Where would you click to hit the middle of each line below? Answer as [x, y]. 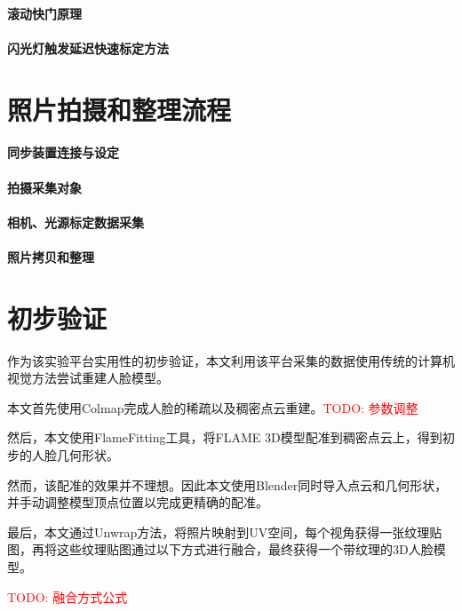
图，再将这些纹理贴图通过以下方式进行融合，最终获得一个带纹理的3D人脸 [220, 549]
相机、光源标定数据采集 [76, 222]
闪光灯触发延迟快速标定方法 [88, 48]
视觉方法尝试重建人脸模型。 [88, 378]
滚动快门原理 [44, 13]
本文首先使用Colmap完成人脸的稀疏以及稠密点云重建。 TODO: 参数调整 [213, 407]
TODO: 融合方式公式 [68, 596]
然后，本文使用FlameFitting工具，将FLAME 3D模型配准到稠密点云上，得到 [225, 437]
